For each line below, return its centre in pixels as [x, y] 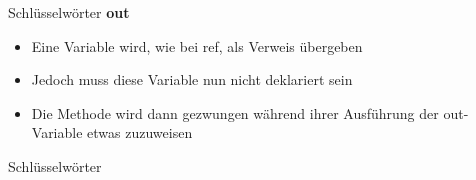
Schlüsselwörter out [69, 12]
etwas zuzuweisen [140, 132]
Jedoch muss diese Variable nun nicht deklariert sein [192, 79]
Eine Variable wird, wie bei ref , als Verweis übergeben [197, 45]
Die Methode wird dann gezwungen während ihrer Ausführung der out [247, 112]
